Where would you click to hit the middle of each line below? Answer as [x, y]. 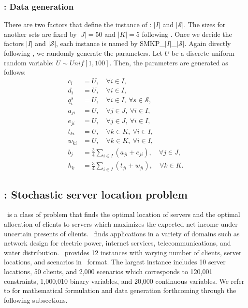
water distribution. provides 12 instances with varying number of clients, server [123, 252]
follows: [15, 72]
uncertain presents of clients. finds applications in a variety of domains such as [122, 233]
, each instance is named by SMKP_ [110, 43]
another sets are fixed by [40, 34]
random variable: [29, 62]
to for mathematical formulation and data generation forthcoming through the [120, 290]
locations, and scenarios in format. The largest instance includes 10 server [115, 262]
